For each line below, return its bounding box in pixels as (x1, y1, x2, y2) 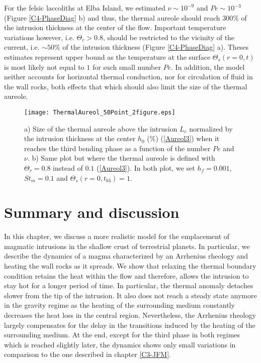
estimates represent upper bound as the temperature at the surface (4, 51, 211, 62)
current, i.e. (4, 42, 40, 52)
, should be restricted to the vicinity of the (103, 32, 235, 42)
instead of (53, 162, 83, 173)
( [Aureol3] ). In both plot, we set (96, 162, 195, 173)
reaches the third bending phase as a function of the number (24, 143, 211, 153)
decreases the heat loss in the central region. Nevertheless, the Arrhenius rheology (4, 310, 256, 320)
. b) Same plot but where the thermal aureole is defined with (27, 153, 215, 163)
